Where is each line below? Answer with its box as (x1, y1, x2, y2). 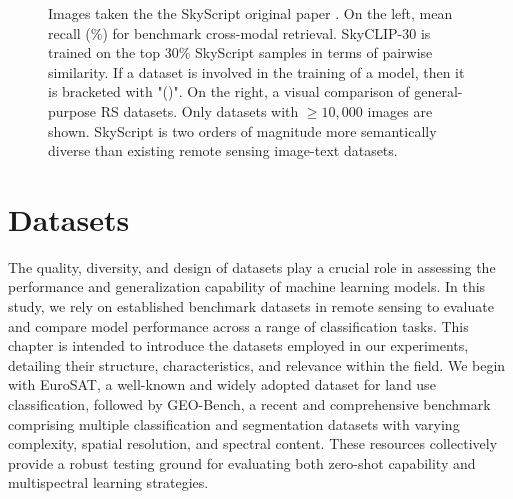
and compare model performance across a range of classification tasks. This (8, 315, 469, 336)
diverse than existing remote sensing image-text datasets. (48, 140, 398, 161)
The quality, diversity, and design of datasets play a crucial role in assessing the (8, 256, 496, 277)
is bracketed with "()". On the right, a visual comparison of (48, 81, 410, 102)
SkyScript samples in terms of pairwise (195, 42, 433, 63)
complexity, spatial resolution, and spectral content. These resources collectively (8, 433, 498, 454)
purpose (48, 100, 96, 121)
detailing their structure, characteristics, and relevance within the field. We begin (8, 354, 506, 375)
